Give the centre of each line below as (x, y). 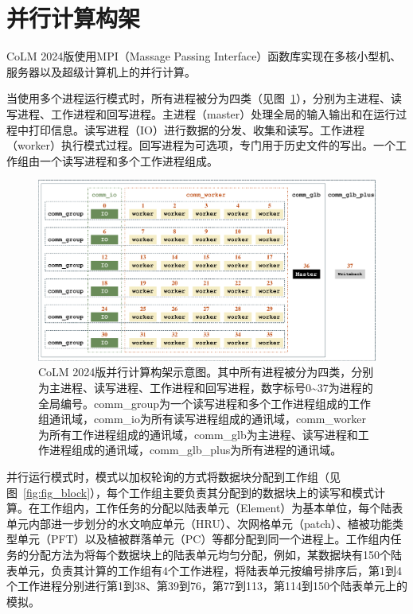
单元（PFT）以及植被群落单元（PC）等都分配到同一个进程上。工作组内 (204, 539)
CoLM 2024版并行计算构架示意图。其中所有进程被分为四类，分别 (206, 372)
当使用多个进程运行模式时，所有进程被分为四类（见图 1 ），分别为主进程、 (199, 98)
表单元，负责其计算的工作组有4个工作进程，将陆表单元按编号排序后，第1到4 (204, 570)
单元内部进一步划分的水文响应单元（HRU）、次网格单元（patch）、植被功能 (199, 523)
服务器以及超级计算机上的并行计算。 (101, 71)
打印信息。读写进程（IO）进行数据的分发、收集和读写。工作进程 (196, 129)
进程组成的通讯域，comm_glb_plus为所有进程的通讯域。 (195, 450)
